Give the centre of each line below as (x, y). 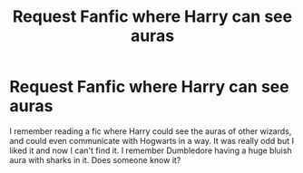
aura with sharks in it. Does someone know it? (95, 159)
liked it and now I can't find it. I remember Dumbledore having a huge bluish (151, 150)
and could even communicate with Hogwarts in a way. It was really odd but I (152, 140)
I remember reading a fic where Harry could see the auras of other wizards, (151, 131)
